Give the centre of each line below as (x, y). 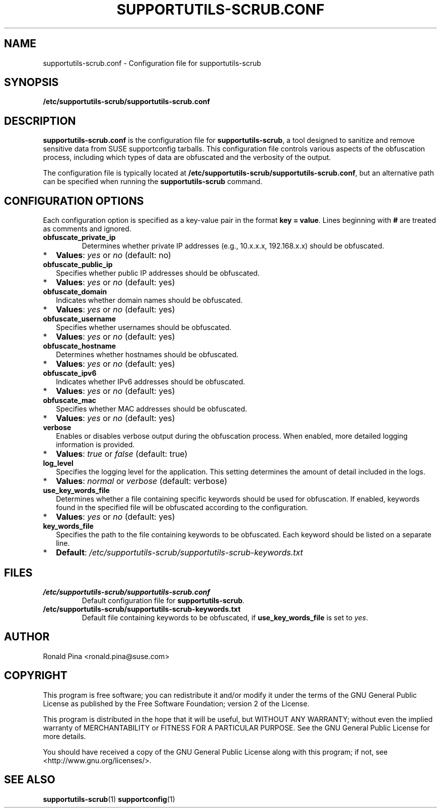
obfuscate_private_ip (79, 237)
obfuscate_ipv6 (70, 373)
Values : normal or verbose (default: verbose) (142, 481)
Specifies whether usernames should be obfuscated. (144, 328)
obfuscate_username (80, 319)
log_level (58, 463)
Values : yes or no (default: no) (114, 255)
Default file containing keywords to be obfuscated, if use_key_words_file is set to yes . (225, 617)
